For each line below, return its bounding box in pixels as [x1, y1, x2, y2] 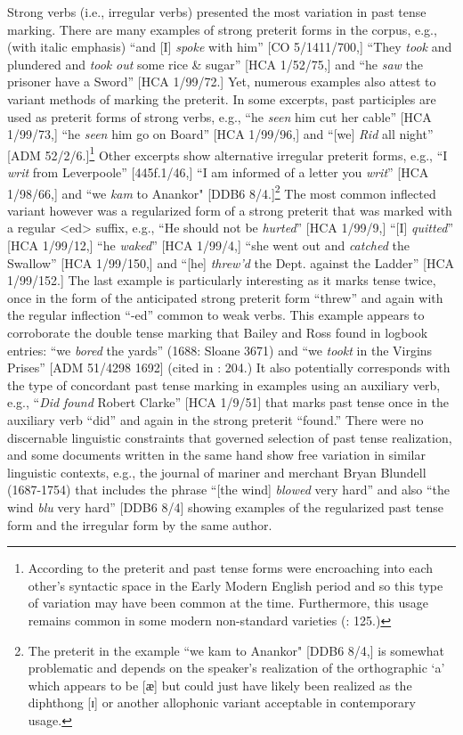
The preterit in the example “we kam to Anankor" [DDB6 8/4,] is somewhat [28, 641, 445, 659]
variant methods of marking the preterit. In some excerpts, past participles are [7, 89, 436, 108]
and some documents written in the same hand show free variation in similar [7, 445, 426, 464]
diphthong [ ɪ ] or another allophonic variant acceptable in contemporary [28, 693, 416, 712]
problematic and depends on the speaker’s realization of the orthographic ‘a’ [28, 658, 445, 677]
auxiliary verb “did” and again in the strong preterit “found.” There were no [7, 410, 424, 429]
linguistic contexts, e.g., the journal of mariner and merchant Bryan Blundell [7, 462, 426, 481]
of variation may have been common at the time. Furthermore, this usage [28, 593, 429, 612]
